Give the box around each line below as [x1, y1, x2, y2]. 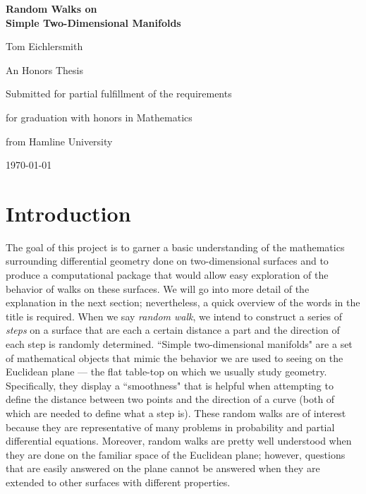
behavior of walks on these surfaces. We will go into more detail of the [6, 281, 310, 296]
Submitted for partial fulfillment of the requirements [6, 86, 232, 101]
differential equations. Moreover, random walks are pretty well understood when [6, 433, 352, 448]
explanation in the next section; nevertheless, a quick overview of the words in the [6, 295, 360, 310]
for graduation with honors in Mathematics [6, 109, 193, 124]
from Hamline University [6, 133, 113, 148]
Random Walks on [6, 1, 97, 16]
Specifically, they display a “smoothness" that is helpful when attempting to [6, 378, 334, 392]
